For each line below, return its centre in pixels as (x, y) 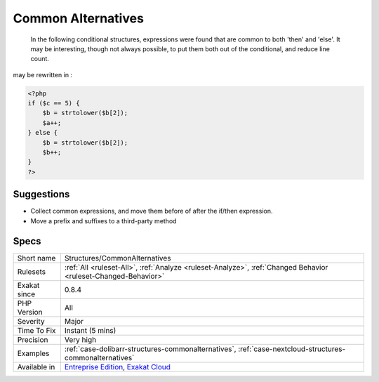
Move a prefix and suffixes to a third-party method (104, 220)
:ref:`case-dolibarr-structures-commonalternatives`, (150, 349)
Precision (33, 339)
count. (40, 59)
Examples (33, 353)
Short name (36, 258)
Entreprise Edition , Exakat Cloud (118, 367)
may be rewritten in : (43, 74)
